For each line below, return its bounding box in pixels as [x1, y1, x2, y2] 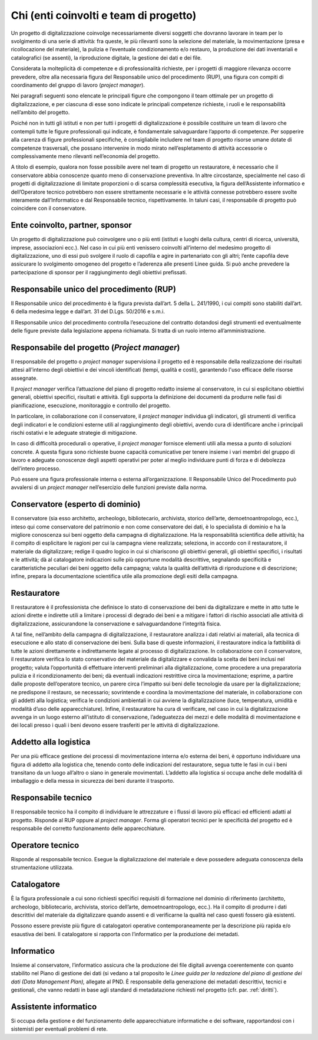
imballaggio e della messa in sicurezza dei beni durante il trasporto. [11, 777, 175, 785]
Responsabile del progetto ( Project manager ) [11, 342, 180, 352]
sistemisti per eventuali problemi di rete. [11, 1025, 108, 1032]
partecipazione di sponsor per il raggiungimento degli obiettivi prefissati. [11, 268, 187, 275]
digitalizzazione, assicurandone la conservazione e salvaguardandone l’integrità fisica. [11, 620, 221, 627]
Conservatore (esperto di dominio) [11, 499, 141, 510]
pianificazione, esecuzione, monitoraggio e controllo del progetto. [11, 402, 171, 409]
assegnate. [11, 375, 38, 382]
